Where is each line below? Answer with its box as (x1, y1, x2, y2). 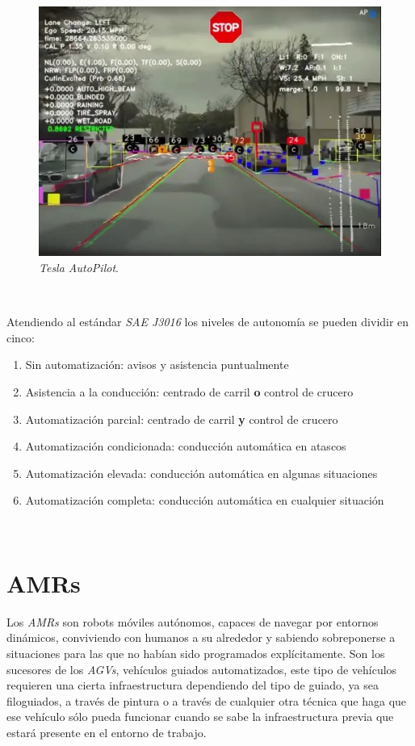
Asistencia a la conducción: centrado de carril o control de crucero (25, 383, 354, 400)
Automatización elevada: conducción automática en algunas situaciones (25, 464, 378, 481)
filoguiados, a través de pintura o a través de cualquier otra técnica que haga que (6, 692, 407, 709)
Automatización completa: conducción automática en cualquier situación (25, 492, 384, 509)
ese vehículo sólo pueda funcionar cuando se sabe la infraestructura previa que (6, 708, 394, 725)
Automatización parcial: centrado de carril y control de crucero (25, 410, 338, 427)
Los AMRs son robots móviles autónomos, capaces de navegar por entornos (6, 613, 379, 630)
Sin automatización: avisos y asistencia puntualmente (25, 356, 289, 373)
